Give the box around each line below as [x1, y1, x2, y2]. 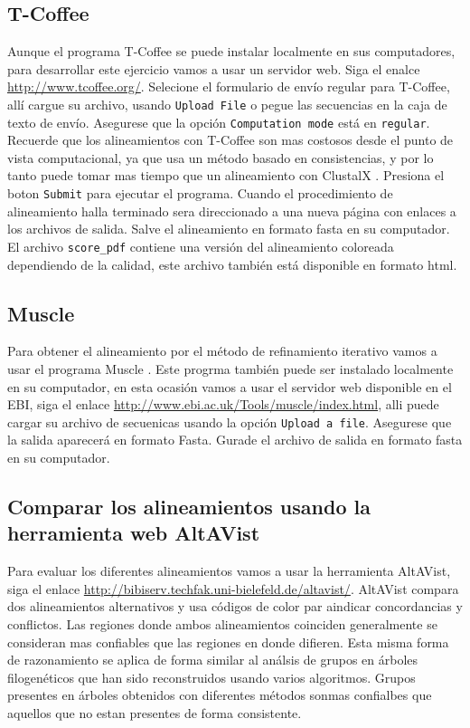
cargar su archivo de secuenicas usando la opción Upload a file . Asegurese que [7, 412, 452, 431]
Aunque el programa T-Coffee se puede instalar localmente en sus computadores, [7, 42, 456, 61]
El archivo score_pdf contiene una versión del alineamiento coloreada [7, 236, 394, 255]
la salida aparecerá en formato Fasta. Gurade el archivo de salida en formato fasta [7, 430, 463, 449]
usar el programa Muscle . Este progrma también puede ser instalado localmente [7, 359, 454, 378]
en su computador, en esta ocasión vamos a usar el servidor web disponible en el [7, 377, 452, 396]
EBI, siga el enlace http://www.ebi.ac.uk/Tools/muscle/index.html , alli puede [7, 395, 439, 414]
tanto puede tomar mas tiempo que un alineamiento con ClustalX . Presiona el [7, 166, 445, 185]
